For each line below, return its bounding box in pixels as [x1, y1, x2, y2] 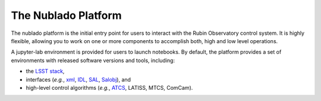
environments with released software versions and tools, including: [11, 57, 175, 64]
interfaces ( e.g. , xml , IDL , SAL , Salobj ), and [26, 76, 131, 83]
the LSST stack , [26, 68, 65, 75]
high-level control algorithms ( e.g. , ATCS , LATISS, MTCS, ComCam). [26, 84, 193, 91]
